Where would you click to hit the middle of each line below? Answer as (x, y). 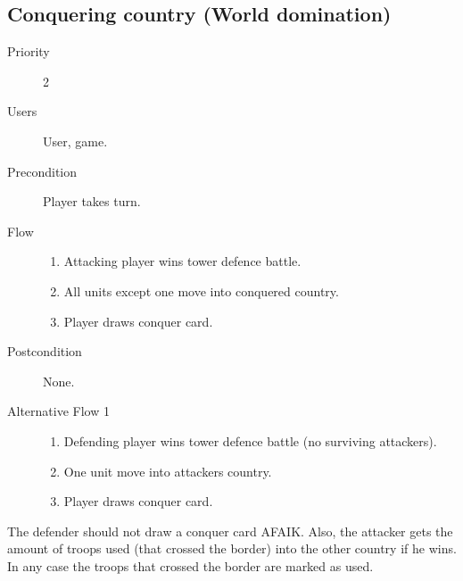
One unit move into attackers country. (168, 471)
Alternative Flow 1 (58, 411)
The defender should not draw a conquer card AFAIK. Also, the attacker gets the (230, 531)
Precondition (42, 171)
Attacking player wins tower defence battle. (182, 261)
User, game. (75, 141)
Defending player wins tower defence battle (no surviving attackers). (250, 440)
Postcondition (45, 351)
